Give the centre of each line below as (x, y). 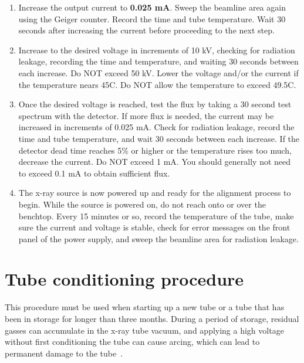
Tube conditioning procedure (124, 279)
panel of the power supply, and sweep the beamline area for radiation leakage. (158, 238)
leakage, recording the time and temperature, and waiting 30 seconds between (158, 61)
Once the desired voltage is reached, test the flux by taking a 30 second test (155, 104)
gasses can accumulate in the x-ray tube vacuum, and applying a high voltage (144, 330)
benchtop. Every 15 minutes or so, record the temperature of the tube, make (156, 216)
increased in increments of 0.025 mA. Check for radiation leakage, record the (156, 127)
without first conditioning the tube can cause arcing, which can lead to (132, 342)
